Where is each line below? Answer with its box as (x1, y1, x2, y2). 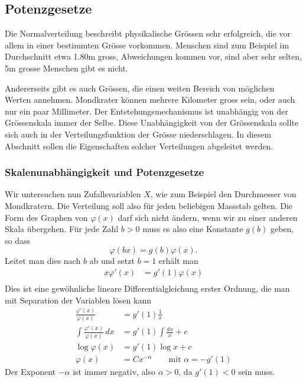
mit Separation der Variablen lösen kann (5, 293, 151, 306)
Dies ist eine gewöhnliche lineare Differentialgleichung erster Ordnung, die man (5, 282, 290, 294)
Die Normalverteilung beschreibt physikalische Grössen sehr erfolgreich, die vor (5, 27, 291, 40)
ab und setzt (89, 254, 135, 267)
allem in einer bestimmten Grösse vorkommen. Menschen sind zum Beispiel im (5, 38, 289, 51)
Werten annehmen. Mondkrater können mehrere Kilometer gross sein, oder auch (5, 93, 295, 106)
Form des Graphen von (5, 211, 88, 223)
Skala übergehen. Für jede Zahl (5, 223, 119, 235)
